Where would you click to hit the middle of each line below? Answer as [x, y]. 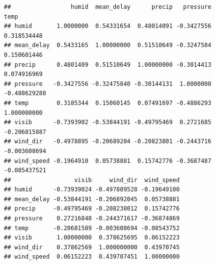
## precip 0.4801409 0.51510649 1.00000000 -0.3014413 [108, 65]
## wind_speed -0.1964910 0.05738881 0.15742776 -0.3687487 [108, 161]
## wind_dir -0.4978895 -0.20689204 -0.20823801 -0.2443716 [108, 142]
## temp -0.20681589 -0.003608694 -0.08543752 [92, 228]
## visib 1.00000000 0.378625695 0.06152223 [92, 238]
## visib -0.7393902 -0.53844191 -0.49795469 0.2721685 [108, 122]
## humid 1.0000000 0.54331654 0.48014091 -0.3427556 [108, 26]
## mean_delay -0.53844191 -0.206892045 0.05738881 [92, 199]
